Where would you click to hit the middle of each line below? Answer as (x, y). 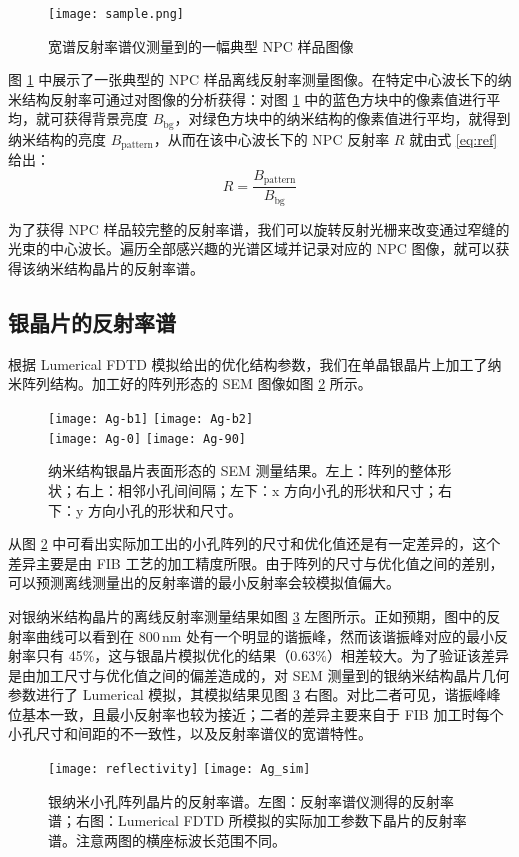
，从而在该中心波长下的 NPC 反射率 (271, 138)
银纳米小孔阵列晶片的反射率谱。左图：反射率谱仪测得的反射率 (251, 800)
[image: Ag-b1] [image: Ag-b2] (151, 419)
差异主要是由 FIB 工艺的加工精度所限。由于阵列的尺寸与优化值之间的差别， (256, 562)
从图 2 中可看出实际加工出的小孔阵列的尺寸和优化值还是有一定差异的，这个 (254, 543)
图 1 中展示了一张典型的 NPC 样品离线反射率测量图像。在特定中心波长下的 (253, 79)
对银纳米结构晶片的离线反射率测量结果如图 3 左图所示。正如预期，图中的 (247, 615)
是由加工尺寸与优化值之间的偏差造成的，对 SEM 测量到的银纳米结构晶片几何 (259, 674)
